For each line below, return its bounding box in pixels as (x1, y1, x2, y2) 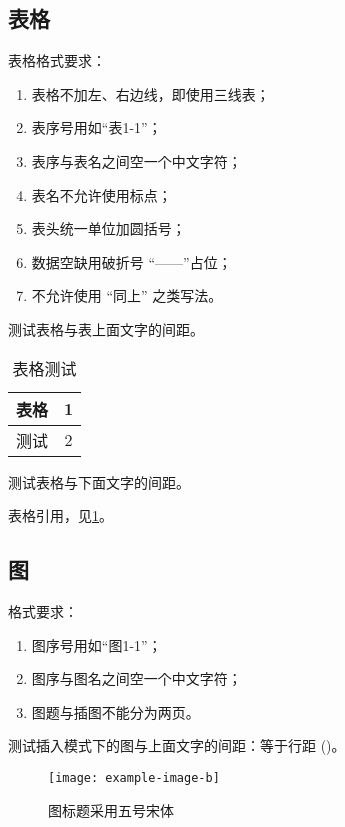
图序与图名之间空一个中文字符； (31, 668, 242, 689)
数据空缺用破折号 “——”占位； (31, 251, 232, 272)
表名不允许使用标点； (31, 184, 172, 205)
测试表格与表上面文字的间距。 (8, 318, 204, 339)
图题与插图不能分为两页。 (31, 701, 200, 722)
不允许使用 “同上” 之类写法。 (31, 285, 223, 306)
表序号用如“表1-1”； (31, 117, 162, 138)
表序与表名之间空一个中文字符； (31, 150, 242, 171)
